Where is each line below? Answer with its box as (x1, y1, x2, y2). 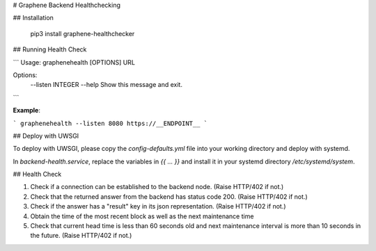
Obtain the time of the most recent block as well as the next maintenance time (30, 212, 254, 220)
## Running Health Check (13, 45, 87, 54)
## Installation (13, 14, 54, 22)
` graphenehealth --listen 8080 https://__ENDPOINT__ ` (13, 119, 208, 127)
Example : (13, 106, 41, 115)
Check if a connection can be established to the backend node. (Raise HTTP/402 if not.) (30, 183, 284, 191)
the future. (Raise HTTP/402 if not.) (30, 232, 132, 240)
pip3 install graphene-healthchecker (30, 29, 135, 38)
